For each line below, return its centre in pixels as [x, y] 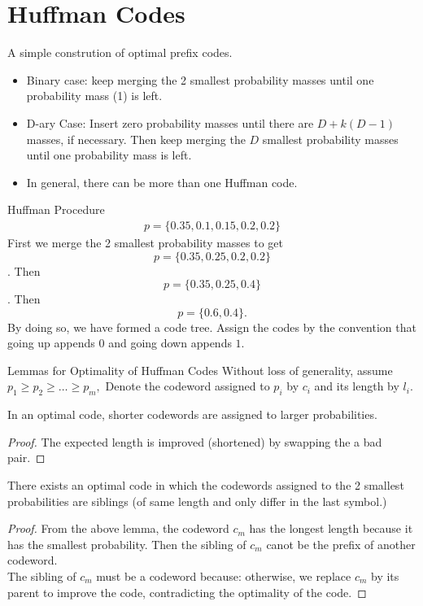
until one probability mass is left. [109, 155]
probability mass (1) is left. [94, 96]
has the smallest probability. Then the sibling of [127, 544]
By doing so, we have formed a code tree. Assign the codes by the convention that [212, 327]
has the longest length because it [331, 528]
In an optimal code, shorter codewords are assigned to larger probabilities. [192, 414]
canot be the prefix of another [341, 544]
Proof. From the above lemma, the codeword [118, 528]
